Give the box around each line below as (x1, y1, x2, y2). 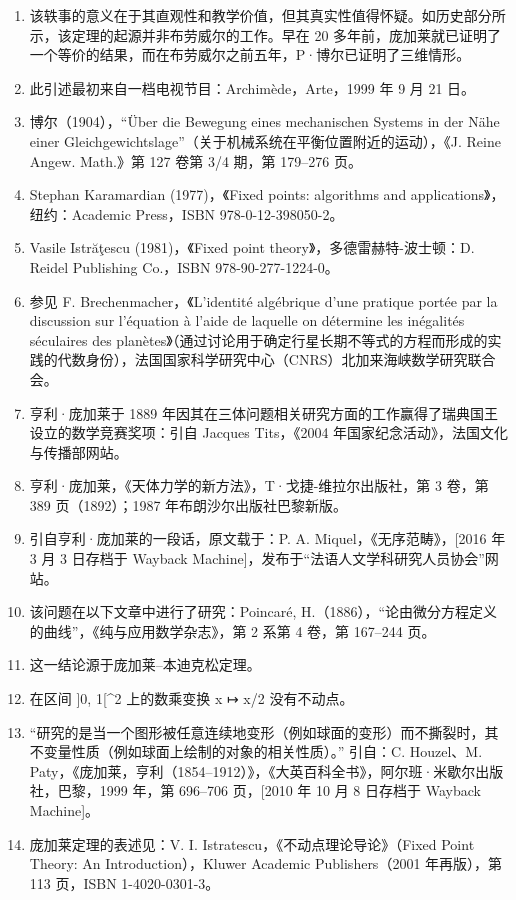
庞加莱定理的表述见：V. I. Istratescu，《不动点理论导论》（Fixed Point (29, 833, 475, 854)
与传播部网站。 (29, 441, 128, 462)
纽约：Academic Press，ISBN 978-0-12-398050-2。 (29, 203, 344, 224)
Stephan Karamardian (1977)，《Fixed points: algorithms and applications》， (29, 184, 505, 205)
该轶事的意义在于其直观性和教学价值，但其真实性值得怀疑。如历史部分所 (29, 5, 506, 25)
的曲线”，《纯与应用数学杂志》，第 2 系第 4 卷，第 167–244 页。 (29, 620, 436, 641)
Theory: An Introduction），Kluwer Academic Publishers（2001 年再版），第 (29, 853, 503, 874)
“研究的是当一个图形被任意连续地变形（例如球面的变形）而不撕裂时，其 (29, 721, 499, 742)
